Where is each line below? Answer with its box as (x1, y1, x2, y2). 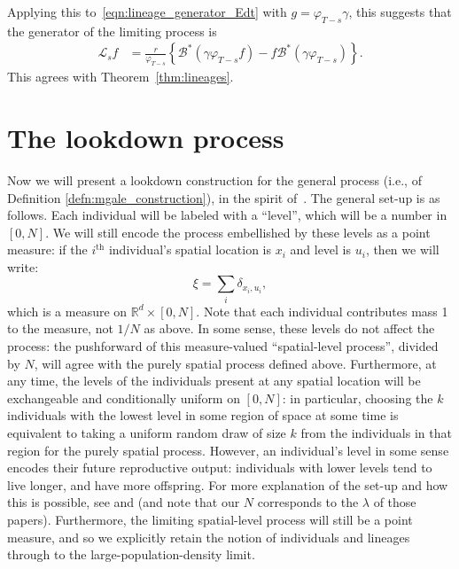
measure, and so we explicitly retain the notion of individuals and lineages (7, 527, 410, 546)
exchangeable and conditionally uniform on (7, 388, 240, 407)
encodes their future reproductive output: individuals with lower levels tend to (7, 458, 432, 477)
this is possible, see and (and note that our (7, 493, 240, 511)
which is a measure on (7, 301, 128, 320)
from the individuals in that (300, 423, 452, 441)
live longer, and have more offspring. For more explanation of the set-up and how (7, 475, 448, 494)
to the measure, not (7, 319, 113, 338)
